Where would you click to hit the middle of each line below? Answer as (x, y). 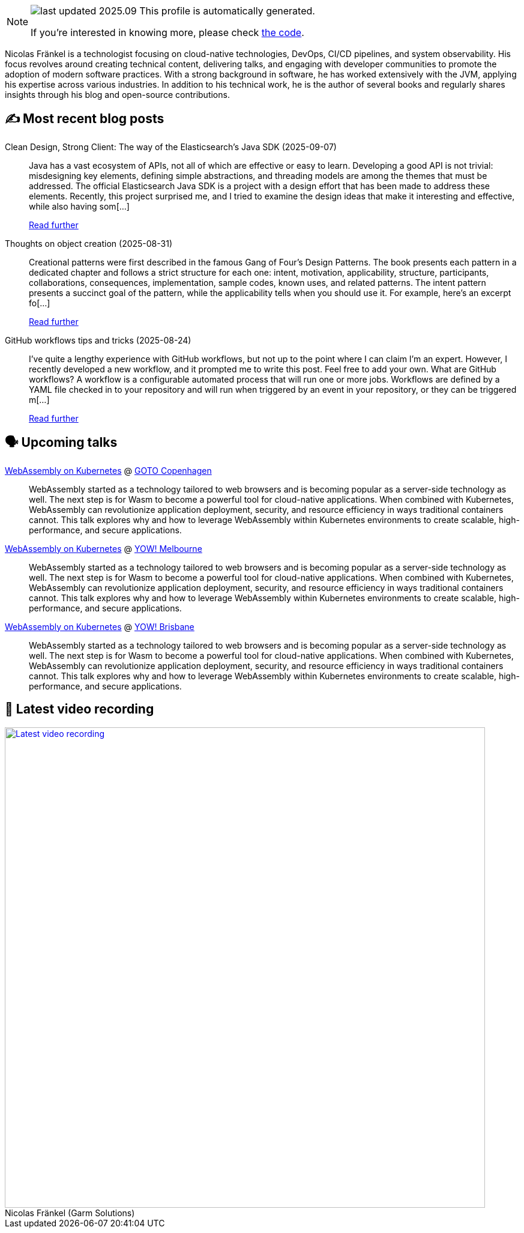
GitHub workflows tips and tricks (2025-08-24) (98, 340)
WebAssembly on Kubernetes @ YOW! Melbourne (104, 548)
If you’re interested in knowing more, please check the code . (167, 32)
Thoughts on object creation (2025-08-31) (89, 243)
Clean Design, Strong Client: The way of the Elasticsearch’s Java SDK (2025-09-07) (171, 147)
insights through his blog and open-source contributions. (117, 95)
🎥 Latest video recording (80, 709)
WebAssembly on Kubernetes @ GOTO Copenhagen (108, 470)
